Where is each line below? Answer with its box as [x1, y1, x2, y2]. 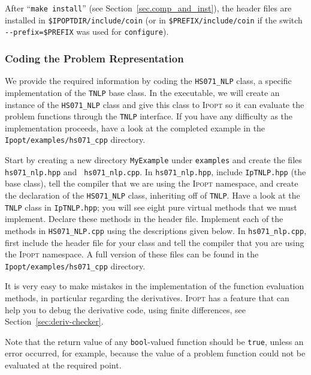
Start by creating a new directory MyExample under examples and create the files [5, 154, 302, 166]
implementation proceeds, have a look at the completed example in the [5, 121, 265, 134]
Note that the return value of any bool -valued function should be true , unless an [5, 335, 304, 347]
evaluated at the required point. [5, 359, 122, 371]
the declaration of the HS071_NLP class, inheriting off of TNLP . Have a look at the [5, 188, 300, 201]
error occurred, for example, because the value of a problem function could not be [5, 347, 306, 359]
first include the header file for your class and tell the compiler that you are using [5, 236, 304, 248]
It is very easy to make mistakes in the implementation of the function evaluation [5, 280, 304, 292]
